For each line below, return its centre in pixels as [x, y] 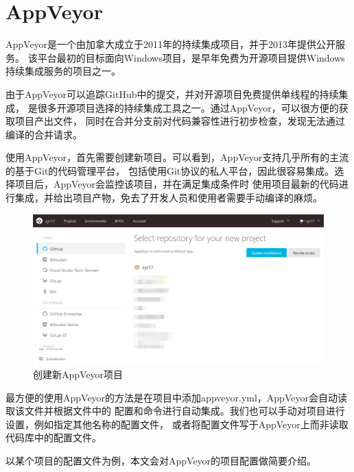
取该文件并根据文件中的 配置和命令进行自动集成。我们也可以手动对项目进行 [175, 411]
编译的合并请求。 [44, 134]
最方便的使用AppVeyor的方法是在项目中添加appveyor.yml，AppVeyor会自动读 [176, 397]
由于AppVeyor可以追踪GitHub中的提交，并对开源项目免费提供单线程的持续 [172, 94]
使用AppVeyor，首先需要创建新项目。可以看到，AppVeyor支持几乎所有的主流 [177, 157]
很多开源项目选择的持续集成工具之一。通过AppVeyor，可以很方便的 [188, 107]
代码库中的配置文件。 [54, 437]
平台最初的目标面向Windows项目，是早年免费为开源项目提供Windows [191, 57]
